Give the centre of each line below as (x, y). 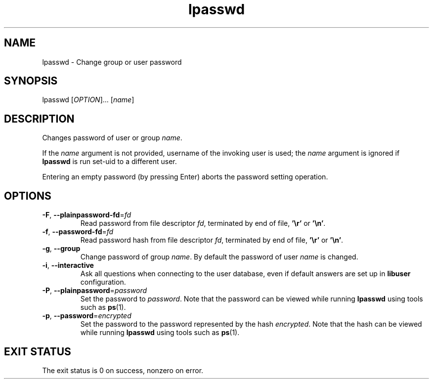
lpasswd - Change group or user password (112, 62)
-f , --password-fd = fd (78, 232)
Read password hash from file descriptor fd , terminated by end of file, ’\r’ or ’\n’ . (212, 240)
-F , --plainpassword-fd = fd (87, 215)
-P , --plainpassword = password (95, 291)
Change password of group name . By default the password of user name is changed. (219, 257)
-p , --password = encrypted (87, 316)
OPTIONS (28, 196)
